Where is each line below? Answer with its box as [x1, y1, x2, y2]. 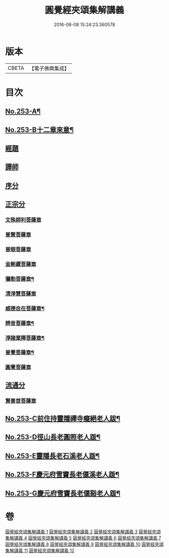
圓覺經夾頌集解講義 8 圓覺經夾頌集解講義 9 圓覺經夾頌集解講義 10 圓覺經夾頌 [5, 541, 164, 547]
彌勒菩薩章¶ [5, 275, 34, 282]
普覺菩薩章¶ [5, 349, 34, 356]
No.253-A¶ [5, 107, 41, 116]
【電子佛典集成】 [29, 65, 69, 72]
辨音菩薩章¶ [5, 320, 34, 327]
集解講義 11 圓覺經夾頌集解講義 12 [5, 547, 74, 553]
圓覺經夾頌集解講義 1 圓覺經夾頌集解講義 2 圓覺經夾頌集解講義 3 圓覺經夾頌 [5, 528, 161, 534]
